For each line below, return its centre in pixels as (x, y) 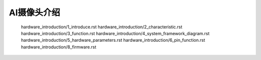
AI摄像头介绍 (35, 12)
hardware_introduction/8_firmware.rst (59, 47)
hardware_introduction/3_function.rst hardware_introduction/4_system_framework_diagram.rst (115, 33)
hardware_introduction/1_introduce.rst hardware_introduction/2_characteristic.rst (102, 27)
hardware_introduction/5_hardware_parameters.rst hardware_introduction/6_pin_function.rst (113, 40)
